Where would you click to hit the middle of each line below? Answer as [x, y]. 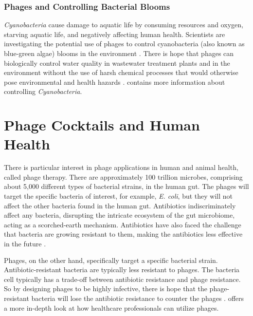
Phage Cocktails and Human [102, 125]
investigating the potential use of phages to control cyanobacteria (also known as [124, 44]
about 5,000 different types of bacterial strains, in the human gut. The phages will [126, 186]
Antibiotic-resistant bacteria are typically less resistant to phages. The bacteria [122, 270]
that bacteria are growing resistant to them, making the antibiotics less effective [123, 234]
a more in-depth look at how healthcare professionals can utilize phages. [111, 307]
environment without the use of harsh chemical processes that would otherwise [121, 72]
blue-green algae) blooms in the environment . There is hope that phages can [119, 53]
